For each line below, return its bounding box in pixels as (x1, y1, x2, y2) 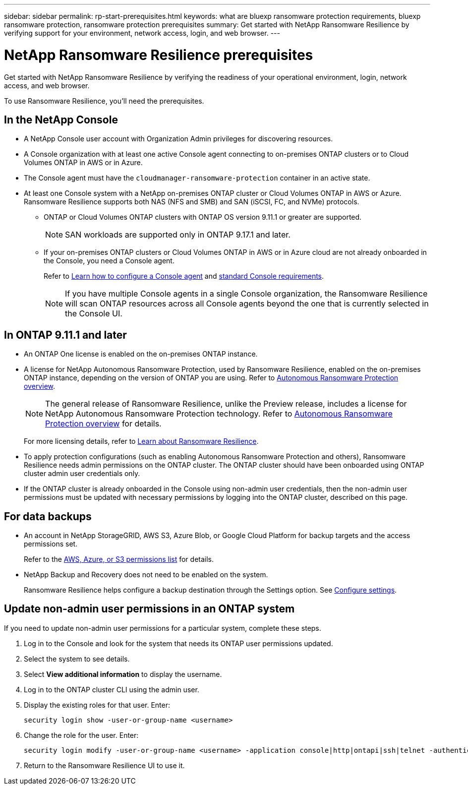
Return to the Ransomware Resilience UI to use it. (24, 761, 185, 770)
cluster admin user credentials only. (24, 469, 140, 478)
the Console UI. (65, 308, 122, 319)
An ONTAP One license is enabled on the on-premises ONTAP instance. (24, 350, 258, 359)
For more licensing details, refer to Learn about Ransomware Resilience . (24, 437, 259, 446)
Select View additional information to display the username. (24, 669, 222, 678)
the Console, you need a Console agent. (44, 256, 175, 265)
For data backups (4, 510, 92, 523)
